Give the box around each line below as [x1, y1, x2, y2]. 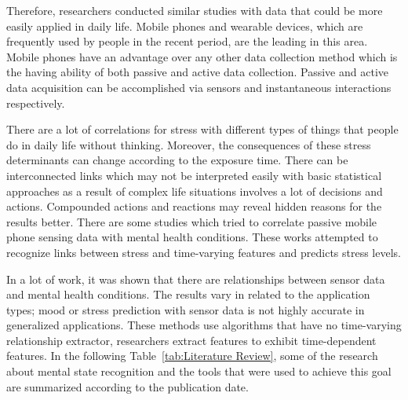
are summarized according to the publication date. [6, 378, 249, 394]
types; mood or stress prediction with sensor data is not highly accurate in [6, 301, 365, 317]
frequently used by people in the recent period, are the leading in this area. [6, 33, 368, 50]
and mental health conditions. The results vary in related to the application [6, 286, 370, 303]
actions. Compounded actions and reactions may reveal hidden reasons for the [6, 198, 382, 215]
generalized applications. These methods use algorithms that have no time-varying [6, 317, 402, 333]
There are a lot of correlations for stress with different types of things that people [6, 121, 399, 138]
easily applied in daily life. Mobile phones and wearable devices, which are [6, 17, 363, 34]
